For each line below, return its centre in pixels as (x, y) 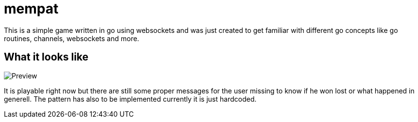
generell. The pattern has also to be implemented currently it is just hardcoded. (130, 99)
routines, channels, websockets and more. (72, 38)
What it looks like (46, 57)
